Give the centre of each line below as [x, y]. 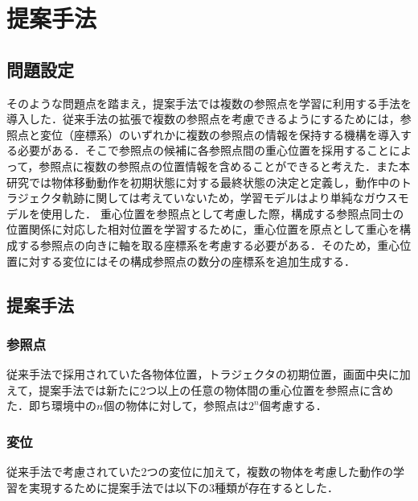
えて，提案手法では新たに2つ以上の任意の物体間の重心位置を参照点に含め [200, 389]
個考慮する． [293, 406]
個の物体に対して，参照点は [176, 406]
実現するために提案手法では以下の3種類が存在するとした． [183, 487]
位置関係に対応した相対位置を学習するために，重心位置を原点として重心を [203, 229]
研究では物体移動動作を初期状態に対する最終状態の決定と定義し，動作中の [203, 182]
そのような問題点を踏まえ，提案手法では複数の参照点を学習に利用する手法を [209, 103]
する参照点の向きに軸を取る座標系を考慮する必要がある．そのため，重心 [209, 244]
